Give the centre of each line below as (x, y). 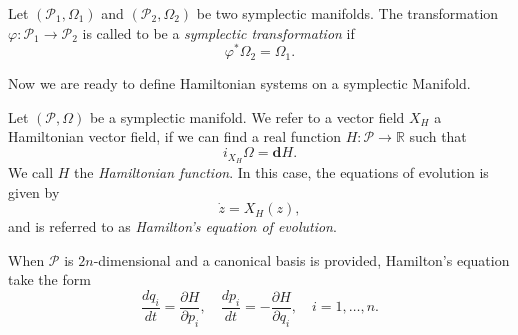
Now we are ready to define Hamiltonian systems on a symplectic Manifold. (239, 83)
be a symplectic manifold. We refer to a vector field (247, 116)
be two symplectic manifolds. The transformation (347, 13)
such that (438, 136)
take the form (49, 279)
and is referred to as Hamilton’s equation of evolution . (172, 226)
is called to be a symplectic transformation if (218, 32)
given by (34, 191)
